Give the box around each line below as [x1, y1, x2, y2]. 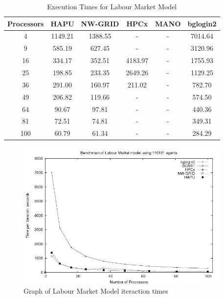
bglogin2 [187, 18, 217, 28]
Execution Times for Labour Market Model [47, 1, 177, 11]
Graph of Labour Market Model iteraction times [23, 285, 168, 296]
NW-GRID [81, 18, 119, 28]
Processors [7, 18, 44, 28]
